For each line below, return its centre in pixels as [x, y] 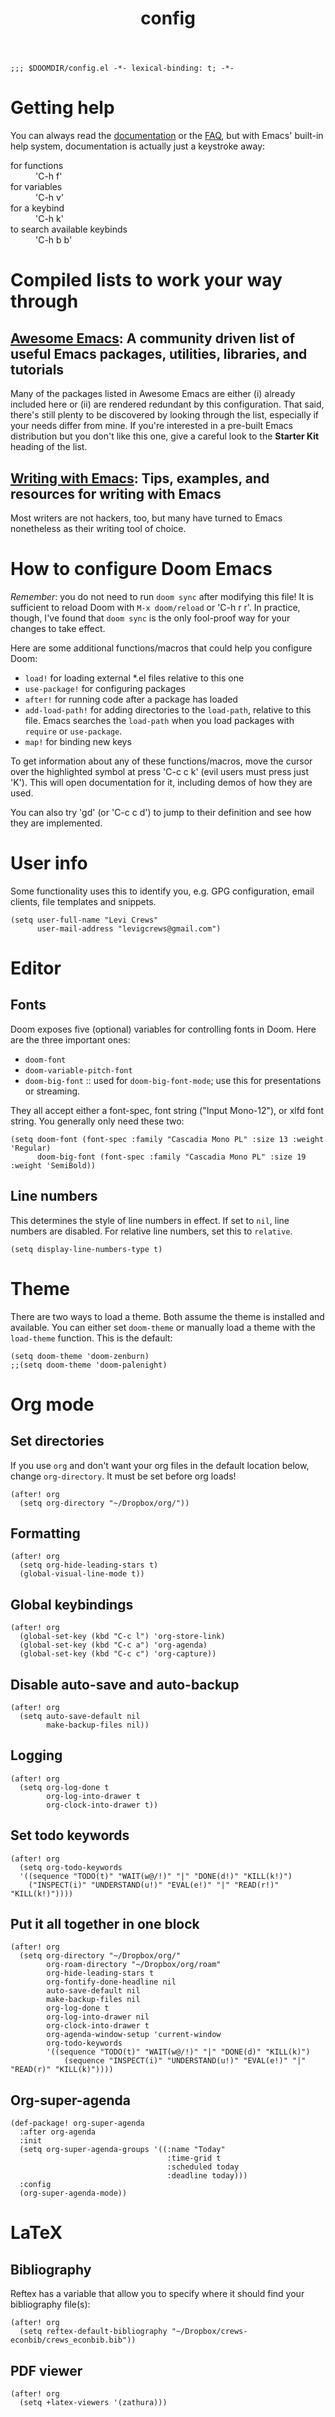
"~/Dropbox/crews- [209, 2332]
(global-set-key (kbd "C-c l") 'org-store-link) [122, 1637]
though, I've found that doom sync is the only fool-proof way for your [150, 618]
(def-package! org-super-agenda [77, 2123]
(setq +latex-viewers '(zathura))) [93, 2403]
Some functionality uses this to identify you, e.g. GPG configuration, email [162, 891]
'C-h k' [49, 219]
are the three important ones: [70, 1039]
